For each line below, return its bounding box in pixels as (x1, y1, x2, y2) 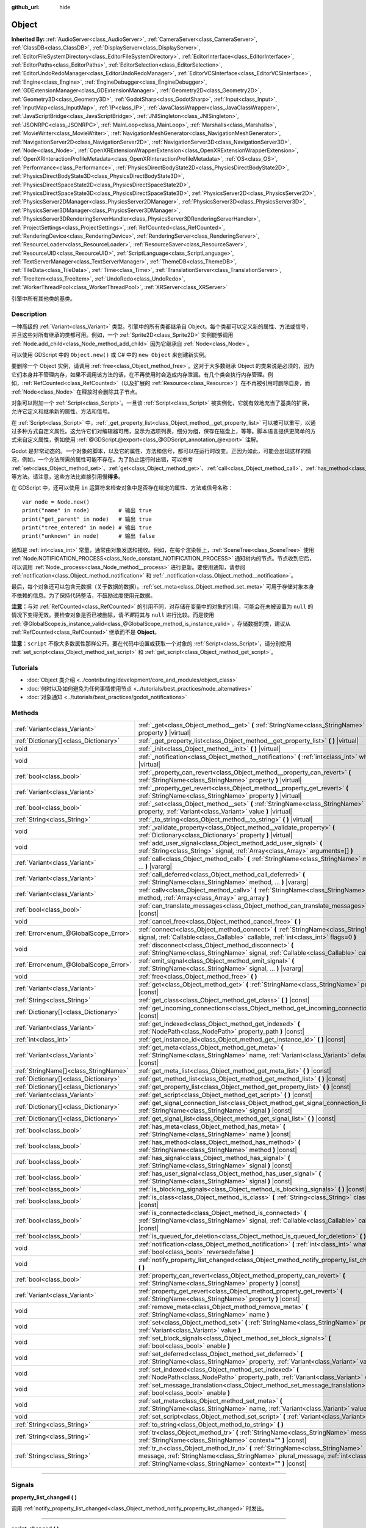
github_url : (11, 4, 40, 10)
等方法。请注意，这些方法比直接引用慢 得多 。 (11, 473, 124, 480)
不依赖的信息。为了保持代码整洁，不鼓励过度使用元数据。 (11, 592, 156, 599)
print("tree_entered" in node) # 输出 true (22, 524, 152, 531)
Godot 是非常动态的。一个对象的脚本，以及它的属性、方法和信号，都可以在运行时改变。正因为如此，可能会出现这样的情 (11, 447, 312, 455)
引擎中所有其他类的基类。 (11, 295, 76, 302)
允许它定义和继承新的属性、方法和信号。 (11, 408, 113, 415)
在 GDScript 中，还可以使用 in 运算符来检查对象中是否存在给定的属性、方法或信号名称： (11, 484, 234, 491)
